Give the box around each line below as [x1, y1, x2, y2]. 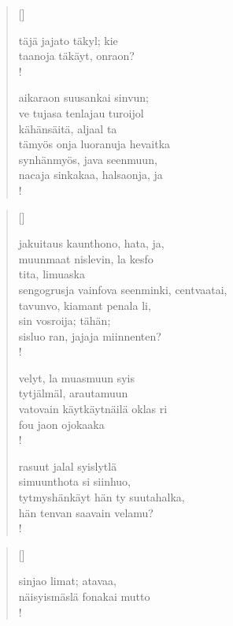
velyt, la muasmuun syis [18, 369, 135, 386]
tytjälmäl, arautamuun [18, 385, 128, 401]
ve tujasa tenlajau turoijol [18, 104, 144, 121]
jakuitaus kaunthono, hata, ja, [18, 235, 165, 252]
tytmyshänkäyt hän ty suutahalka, [18, 489, 185, 505]
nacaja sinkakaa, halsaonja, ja [18, 166, 163, 183]
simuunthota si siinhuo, [18, 473, 131, 490]
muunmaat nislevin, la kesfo [18, 250, 153, 266]
